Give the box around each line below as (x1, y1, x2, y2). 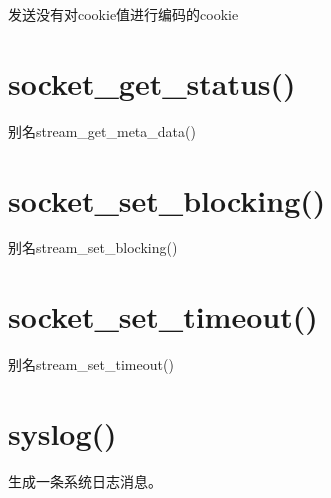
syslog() (8, 412, 117, 453)
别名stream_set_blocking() (8, 237, 178, 258)
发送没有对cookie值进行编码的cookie (8, 4, 239, 24)
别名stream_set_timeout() (8, 354, 174, 375)
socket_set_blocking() (8, 179, 326, 220)
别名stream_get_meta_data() (8, 120, 196, 141)
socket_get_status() (8, 62, 296, 103)
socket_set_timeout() (8, 296, 318, 337)
